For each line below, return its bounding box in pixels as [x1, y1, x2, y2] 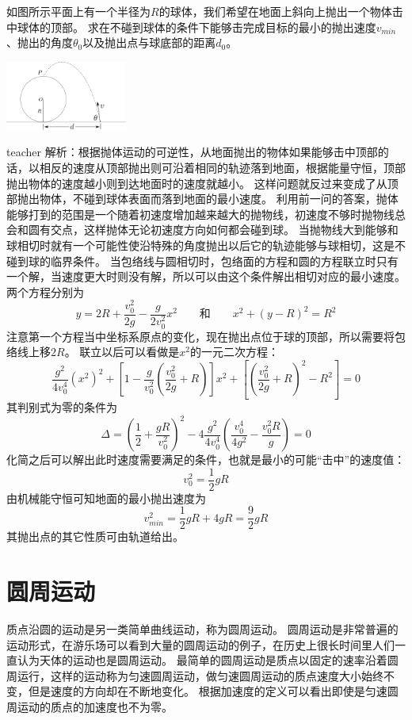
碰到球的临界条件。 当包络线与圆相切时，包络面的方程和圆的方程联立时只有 [6, 252, 399, 269]
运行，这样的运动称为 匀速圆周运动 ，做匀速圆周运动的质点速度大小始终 [17, 667, 383, 684]
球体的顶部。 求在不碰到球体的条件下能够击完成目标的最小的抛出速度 [17, 18, 376, 35]
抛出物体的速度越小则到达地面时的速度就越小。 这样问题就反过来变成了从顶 [6, 174, 399, 191]
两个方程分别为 [6, 283, 84, 300]
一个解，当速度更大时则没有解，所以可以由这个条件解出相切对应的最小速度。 [6, 268, 406, 285]
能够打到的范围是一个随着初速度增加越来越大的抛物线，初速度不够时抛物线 [6, 205, 395, 222]
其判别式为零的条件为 [6, 398, 117, 415]
